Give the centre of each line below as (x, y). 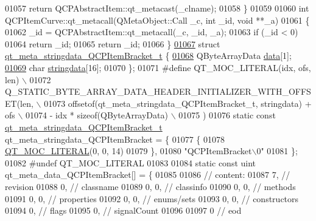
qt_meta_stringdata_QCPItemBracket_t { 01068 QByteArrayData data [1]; (148, 56)
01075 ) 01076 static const (227, 115)
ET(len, (19, 103)
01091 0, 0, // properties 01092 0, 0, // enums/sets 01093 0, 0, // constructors (152, 198)
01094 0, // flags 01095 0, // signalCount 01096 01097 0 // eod (123, 210)
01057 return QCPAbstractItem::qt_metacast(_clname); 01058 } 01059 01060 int (157, 8)
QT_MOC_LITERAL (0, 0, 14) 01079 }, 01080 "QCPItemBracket (128, 151)
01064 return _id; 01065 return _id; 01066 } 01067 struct (113, 43)
